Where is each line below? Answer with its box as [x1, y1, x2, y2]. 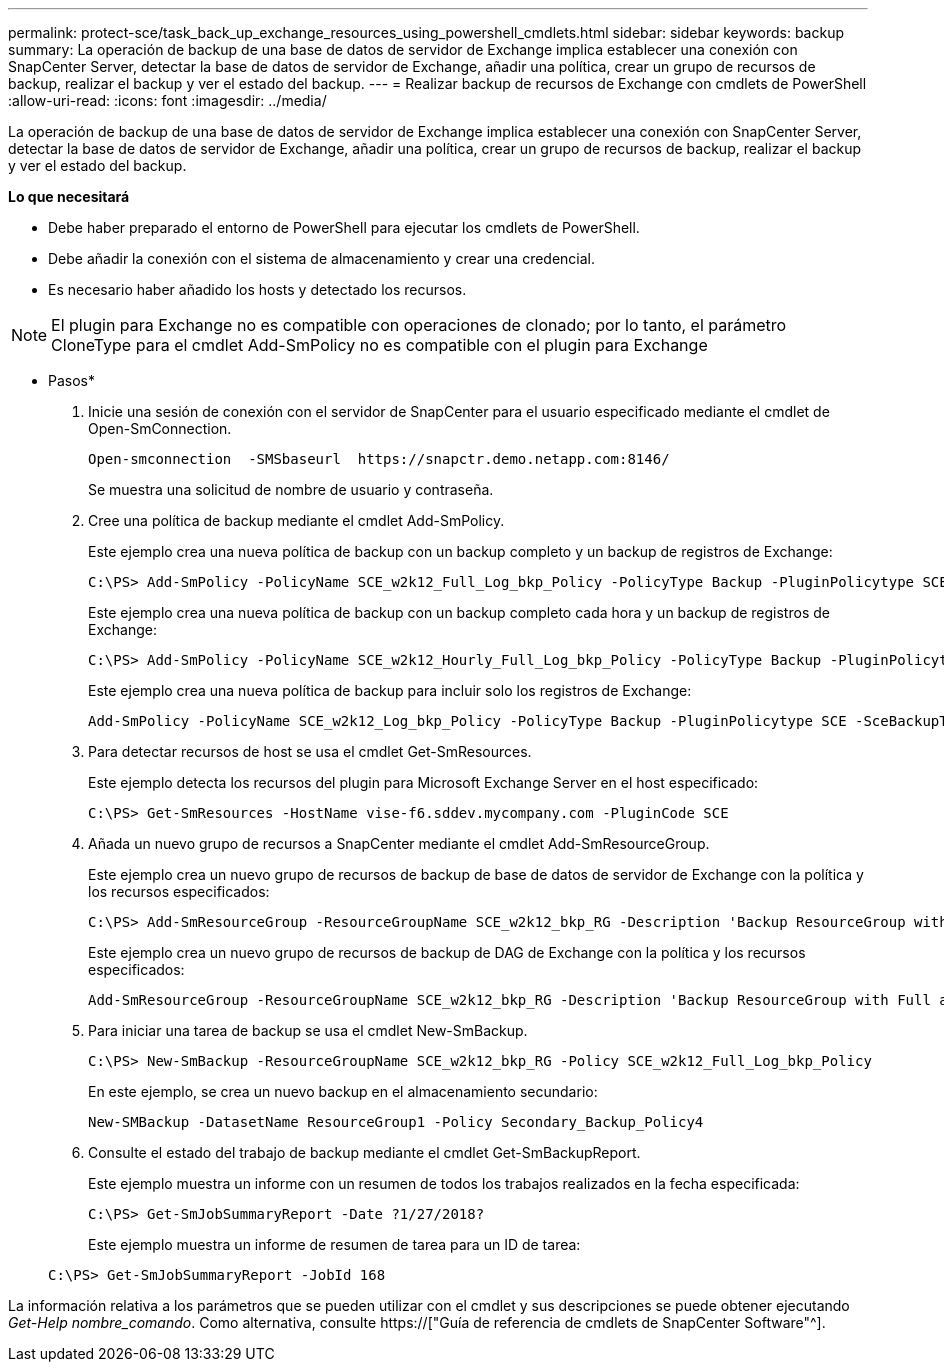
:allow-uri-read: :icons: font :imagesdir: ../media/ [8, 92, 327, 109]
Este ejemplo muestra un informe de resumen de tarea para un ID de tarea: [88, 1236, 581, 1253]
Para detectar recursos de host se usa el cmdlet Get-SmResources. [88, 743, 532, 760]
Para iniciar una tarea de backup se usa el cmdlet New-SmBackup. [88, 1022, 528, 1039]
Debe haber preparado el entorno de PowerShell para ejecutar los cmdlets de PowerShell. [48, 219, 640, 236]
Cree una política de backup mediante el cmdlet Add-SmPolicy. [88, 512, 505, 529]
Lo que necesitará [8, 188, 130, 205]
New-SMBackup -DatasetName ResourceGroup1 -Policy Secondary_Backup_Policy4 [88, 1114, 704, 1130]
